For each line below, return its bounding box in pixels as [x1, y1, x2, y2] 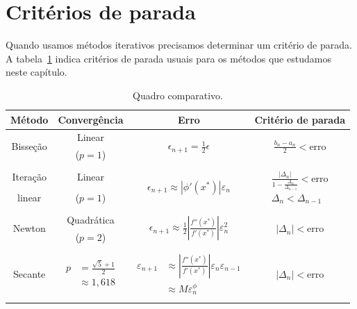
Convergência [58, 112, 124, 126]
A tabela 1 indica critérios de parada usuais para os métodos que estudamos [6, 51, 331, 65]
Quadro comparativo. [132, 87, 223, 102]
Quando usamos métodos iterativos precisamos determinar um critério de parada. [6, 37, 352, 52]
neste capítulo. [6, 65, 67, 79]
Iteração [12, 169, 47, 184]
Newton [13, 221, 46, 235]
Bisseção [11, 138, 47, 153]
